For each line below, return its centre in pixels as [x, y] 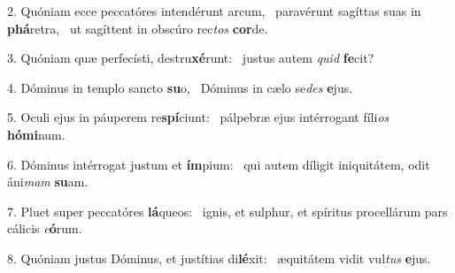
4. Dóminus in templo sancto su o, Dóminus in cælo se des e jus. [180, 87]
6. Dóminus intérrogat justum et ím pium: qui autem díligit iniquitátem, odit [219, 164]
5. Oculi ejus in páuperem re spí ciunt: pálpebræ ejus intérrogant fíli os [198, 117]
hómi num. [36, 134]
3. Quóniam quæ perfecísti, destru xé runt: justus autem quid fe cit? [191, 58]
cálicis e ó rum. [45, 228]
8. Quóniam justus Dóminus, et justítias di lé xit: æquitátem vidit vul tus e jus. [219, 258]
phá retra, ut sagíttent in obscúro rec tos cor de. [138, 28]
